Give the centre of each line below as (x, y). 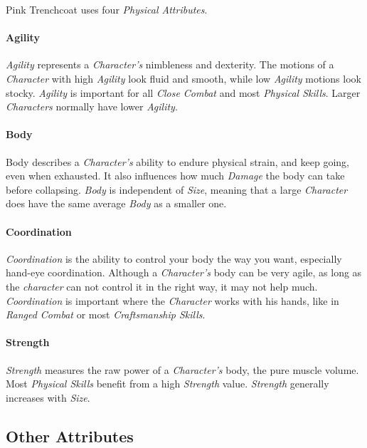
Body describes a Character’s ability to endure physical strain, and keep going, (178, 161)
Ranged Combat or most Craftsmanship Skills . (106, 314)
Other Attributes (70, 436)
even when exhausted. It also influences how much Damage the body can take (175, 176)
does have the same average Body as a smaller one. (116, 203)
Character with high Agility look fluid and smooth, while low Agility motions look (183, 78)
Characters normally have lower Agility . (92, 106)
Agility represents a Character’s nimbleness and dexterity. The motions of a (170, 64)
